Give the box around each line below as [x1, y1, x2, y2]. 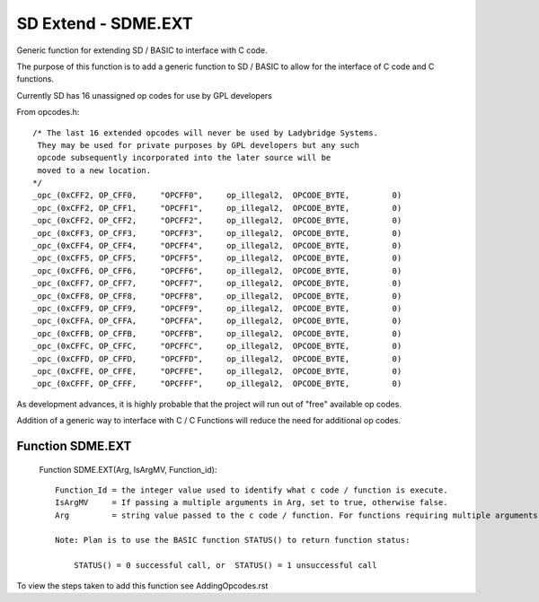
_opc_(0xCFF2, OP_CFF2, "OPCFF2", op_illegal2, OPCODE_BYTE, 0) [32, 215, 402, 226]
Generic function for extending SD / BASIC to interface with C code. [16, 45, 269, 56]
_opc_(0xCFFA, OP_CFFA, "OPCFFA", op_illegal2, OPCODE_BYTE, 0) [32, 316, 402, 327]
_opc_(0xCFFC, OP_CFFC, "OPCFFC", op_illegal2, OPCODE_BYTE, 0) [32, 341, 402, 352]
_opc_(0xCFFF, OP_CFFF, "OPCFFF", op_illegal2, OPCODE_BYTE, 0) [32, 379, 402, 389]
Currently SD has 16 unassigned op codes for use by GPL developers [16, 90, 273, 100]
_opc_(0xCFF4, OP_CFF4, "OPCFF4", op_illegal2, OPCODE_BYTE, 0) [32, 240, 402, 251]
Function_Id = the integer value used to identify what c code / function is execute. [55, 484, 448, 495]
